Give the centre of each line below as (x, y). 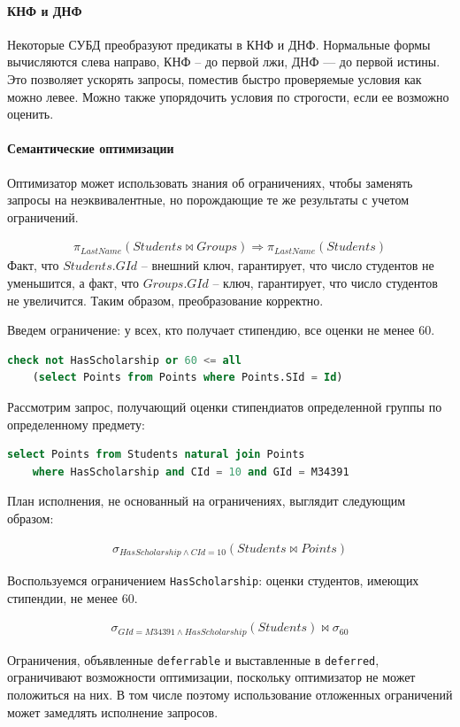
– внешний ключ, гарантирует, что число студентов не (287, 265)
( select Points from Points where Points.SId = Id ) (188, 378)
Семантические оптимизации (91, 148)
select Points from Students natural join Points (156, 455)
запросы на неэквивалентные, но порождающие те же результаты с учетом (208, 200)
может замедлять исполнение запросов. (113, 712)
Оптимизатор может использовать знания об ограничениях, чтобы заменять (210, 182)
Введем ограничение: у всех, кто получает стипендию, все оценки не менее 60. (221, 330)
